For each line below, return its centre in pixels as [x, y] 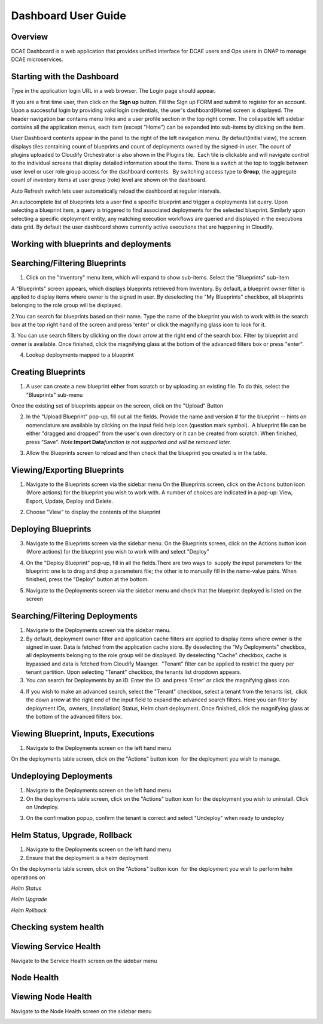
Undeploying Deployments [62, 776]
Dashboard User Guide [69, 16]
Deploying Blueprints [51, 529]
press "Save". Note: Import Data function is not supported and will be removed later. [129, 442]
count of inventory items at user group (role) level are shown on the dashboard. [109, 180]
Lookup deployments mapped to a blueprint [80, 355]
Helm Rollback [29, 910]
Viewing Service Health [56, 946]
